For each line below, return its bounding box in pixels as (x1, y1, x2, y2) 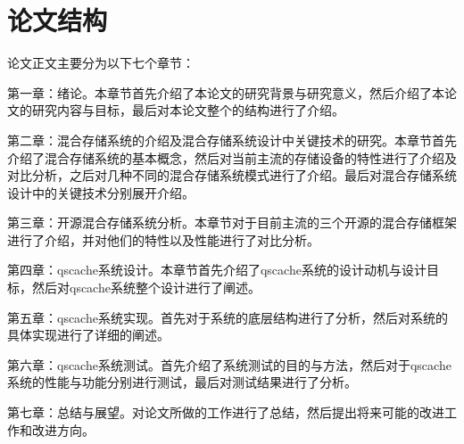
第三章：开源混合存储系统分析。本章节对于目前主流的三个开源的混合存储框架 (7, 213, 457, 232)
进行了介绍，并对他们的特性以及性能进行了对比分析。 (7, 230, 319, 249)
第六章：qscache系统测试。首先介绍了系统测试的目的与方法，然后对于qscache (7, 355, 452, 374)
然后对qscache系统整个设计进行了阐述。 (31, 278, 261, 297)
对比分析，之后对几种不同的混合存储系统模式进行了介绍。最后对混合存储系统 (7, 166, 457, 185)
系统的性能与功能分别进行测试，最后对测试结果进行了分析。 (7, 373, 357, 391)
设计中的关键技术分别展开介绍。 (7, 183, 195, 201)
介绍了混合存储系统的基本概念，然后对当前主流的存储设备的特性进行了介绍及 (7, 148, 457, 167)
